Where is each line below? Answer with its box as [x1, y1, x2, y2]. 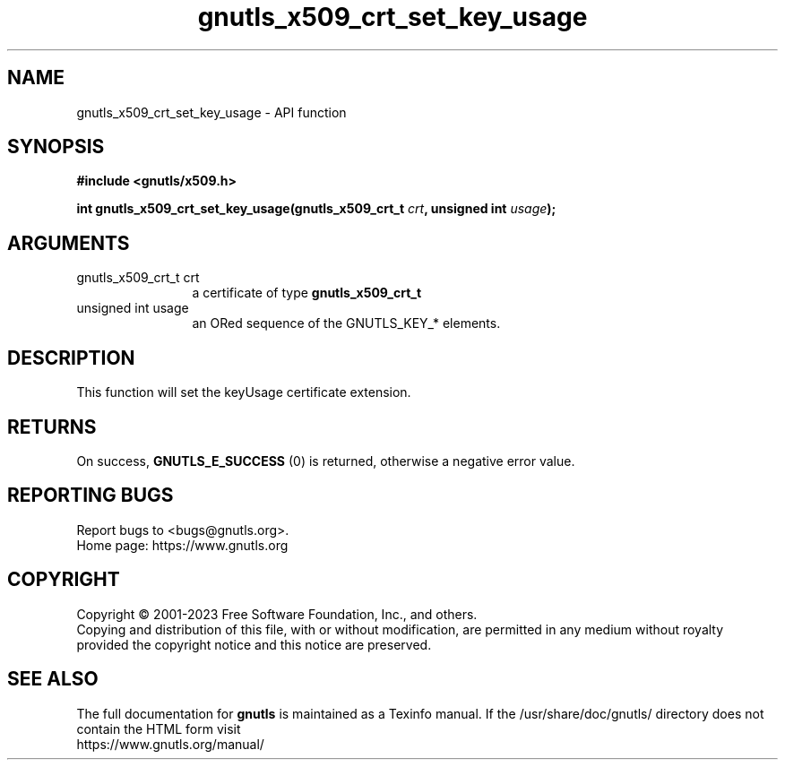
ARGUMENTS [7, 231, 130, 254]
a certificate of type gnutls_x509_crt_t [192, 285, 422, 301]
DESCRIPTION [7, 346, 135, 369]
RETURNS [7, 415, 97, 438]
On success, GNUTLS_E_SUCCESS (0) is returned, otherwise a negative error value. [76, 452, 575, 469]
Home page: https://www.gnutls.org [76, 537, 289, 553]
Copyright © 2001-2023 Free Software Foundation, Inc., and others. [76, 606, 478, 622]
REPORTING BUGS [7, 484, 174, 507]
